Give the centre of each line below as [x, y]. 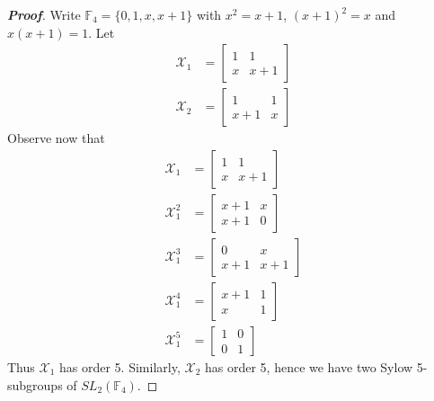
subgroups [35, 384]
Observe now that [56, 138]
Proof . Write [44, 14]
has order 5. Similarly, [120, 367]
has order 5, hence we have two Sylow [309, 367]
